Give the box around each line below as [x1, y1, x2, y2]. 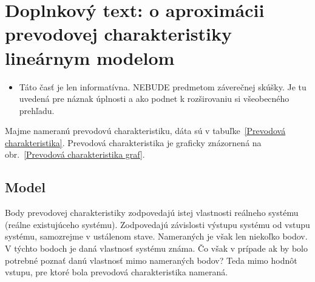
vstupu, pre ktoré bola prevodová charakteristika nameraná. [5, 266, 228, 278]
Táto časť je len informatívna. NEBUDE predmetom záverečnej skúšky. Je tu [19, 80, 307, 93]
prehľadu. [19, 104, 55, 116]
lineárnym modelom [5, 45, 175, 70]
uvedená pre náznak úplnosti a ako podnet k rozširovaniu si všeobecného [19, 92, 290, 105]
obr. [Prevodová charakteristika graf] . [5, 148, 145, 161]
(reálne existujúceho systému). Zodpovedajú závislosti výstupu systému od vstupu [5, 218, 310, 230]
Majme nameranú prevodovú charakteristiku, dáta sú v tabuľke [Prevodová [5, 124, 286, 137]
